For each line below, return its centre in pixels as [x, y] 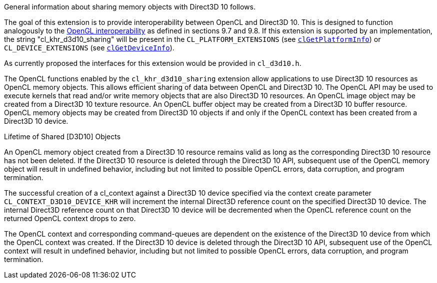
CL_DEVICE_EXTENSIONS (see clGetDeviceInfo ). [89, 48]
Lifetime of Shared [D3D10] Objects [62, 137]
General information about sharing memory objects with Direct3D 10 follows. [130, 7]
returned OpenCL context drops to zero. [70, 218]
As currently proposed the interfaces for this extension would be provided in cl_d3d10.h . [153, 63]
